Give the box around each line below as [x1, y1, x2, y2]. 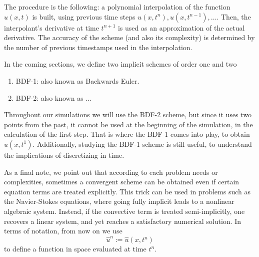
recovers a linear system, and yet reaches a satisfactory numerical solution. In [4, 215, 241, 226]
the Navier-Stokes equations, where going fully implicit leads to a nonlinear [4, 196, 234, 206]
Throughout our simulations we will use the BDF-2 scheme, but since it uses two [4, 109, 252, 120]
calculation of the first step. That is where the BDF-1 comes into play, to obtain [4, 129, 250, 139]
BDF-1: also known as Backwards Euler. [15, 75, 139, 86]
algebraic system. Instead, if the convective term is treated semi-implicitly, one [4, 205, 245, 216]
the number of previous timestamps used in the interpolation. [4, 42, 192, 52]
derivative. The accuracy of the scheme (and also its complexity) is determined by [4, 32, 255, 43]
